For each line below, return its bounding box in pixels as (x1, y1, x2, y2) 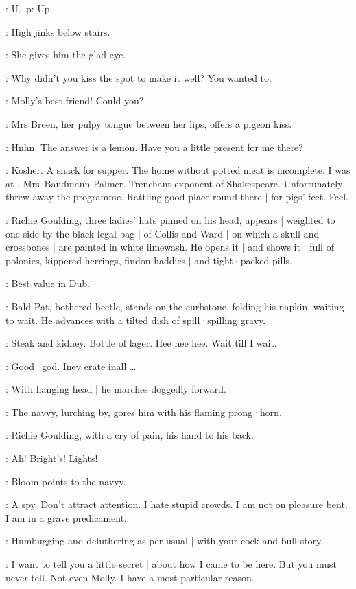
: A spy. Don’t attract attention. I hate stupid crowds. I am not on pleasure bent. (5, 497, 348, 511)
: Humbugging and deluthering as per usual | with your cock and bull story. (5, 533, 324, 548)
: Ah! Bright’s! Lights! (5, 451, 98, 465)
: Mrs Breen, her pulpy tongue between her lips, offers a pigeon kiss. (5, 116, 292, 130)
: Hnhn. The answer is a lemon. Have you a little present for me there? (5, 139, 303, 154)
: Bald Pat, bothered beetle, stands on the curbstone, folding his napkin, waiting (5, 299, 344, 313)
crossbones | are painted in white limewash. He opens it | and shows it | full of (5, 240, 334, 254)
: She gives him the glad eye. (5, 47, 126, 62)
